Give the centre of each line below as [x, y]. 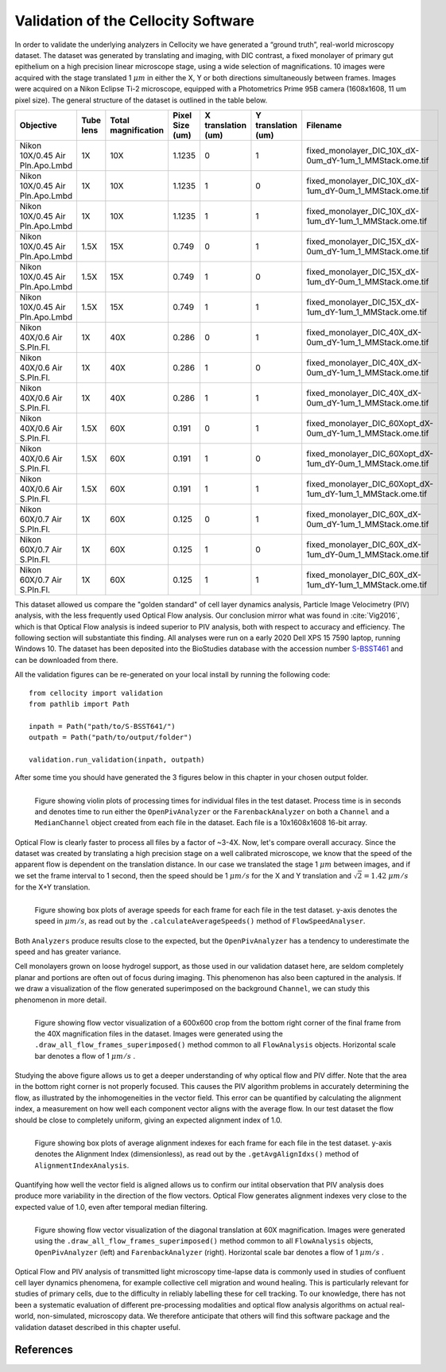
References [44, 1350]
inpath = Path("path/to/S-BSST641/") [103, 726]
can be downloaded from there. [66, 660]
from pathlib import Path [80, 704]
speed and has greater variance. [68, 951]
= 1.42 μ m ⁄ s [386, 876]
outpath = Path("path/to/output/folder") [111, 738]
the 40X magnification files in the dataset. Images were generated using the [159, 1034]
